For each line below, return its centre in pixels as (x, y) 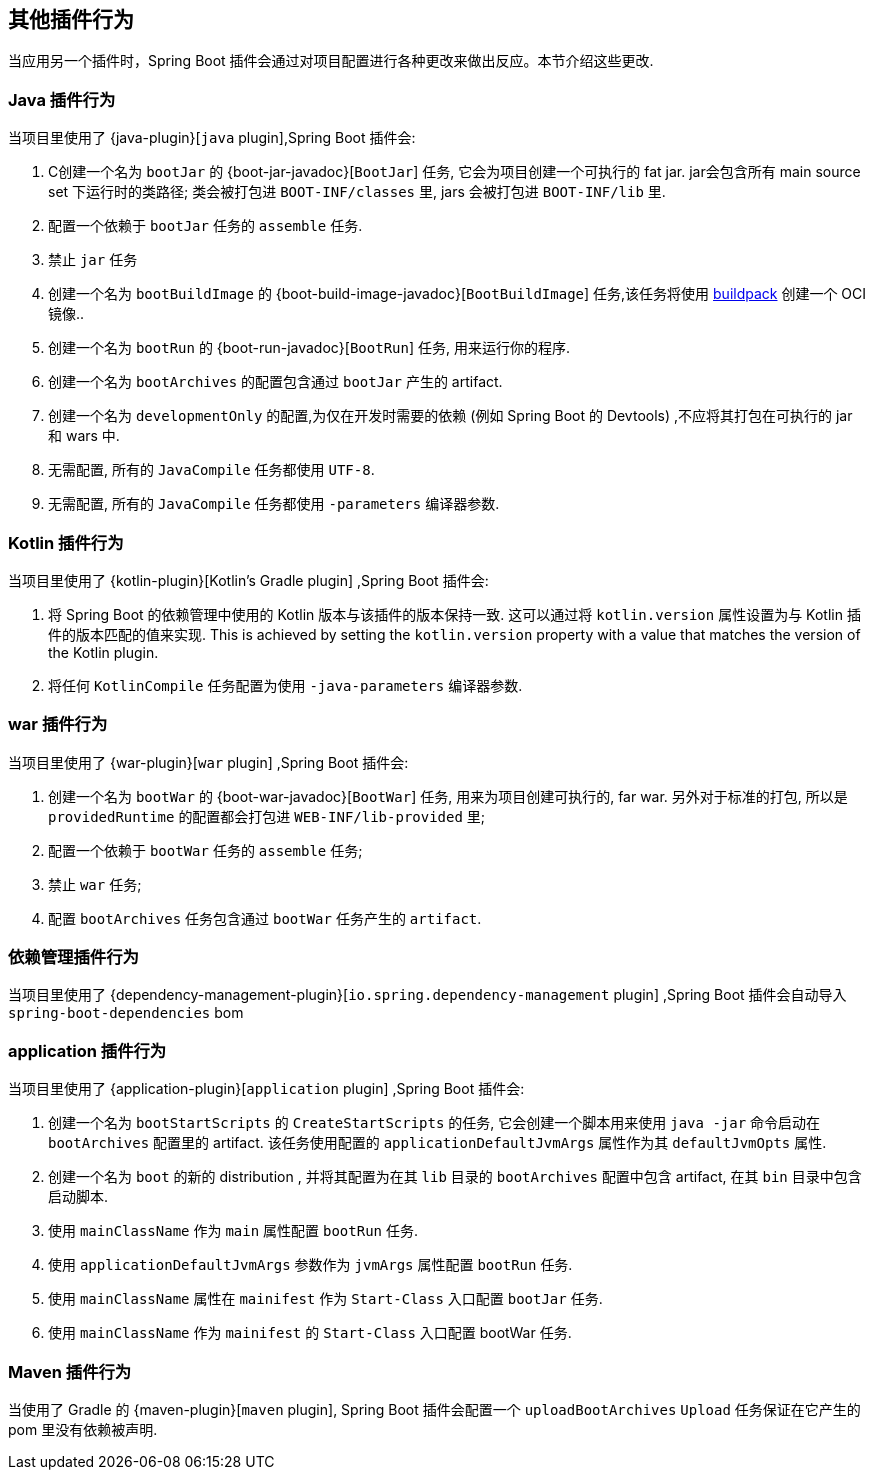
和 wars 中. (84, 436)
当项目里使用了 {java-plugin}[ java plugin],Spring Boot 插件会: (212, 138)
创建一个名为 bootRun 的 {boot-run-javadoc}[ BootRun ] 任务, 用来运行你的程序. (309, 348)
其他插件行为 (71, 19)
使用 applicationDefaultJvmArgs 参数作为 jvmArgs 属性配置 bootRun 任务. (310, 1265)
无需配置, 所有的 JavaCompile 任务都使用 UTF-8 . (211, 470)
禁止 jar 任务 (93, 260)
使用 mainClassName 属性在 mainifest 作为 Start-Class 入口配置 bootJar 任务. (325, 1299)
